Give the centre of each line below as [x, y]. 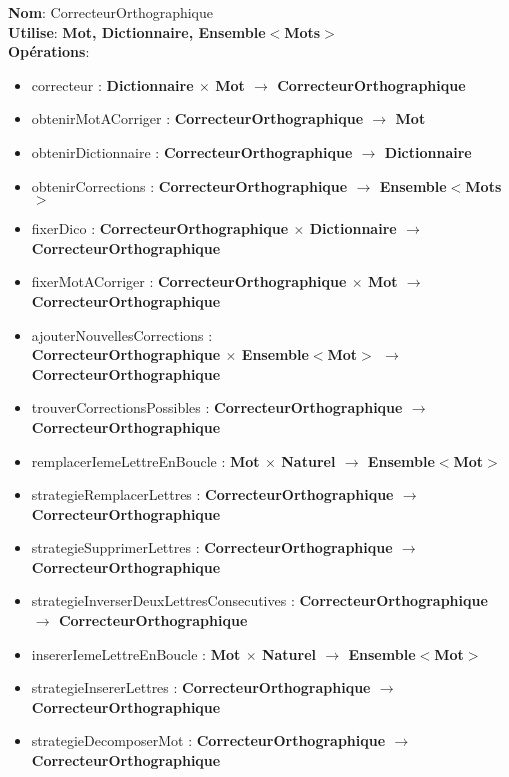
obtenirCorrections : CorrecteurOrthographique [189, 185]
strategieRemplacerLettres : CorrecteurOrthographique [212, 494]
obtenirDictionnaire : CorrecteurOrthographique [192, 151]
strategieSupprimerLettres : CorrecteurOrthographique [212, 547]
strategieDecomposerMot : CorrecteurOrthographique [208, 740]
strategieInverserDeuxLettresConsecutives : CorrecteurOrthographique [259, 600]
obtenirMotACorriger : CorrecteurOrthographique [197, 118]
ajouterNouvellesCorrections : [122, 334]
